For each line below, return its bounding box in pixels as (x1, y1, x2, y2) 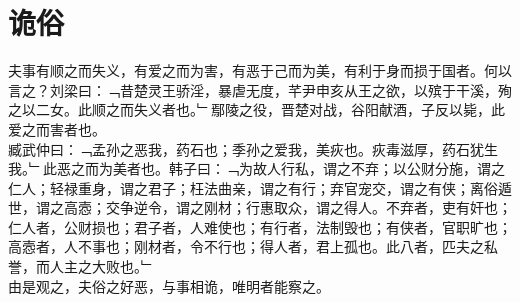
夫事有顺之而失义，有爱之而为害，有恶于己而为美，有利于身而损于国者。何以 (8, 60, 512, 81)
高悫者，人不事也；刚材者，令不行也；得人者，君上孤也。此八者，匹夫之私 (8, 236, 498, 257)
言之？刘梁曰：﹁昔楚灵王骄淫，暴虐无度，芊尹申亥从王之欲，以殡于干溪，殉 (8, 79, 512, 100)
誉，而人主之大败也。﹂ (8, 256, 155, 277)
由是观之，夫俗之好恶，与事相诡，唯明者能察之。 (8, 275, 330, 296)
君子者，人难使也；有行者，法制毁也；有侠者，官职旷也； (133, 216, 512, 237)
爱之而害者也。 (8, 118, 106, 139)
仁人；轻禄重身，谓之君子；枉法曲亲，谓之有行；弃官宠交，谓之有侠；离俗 (8, 177, 498, 198)
